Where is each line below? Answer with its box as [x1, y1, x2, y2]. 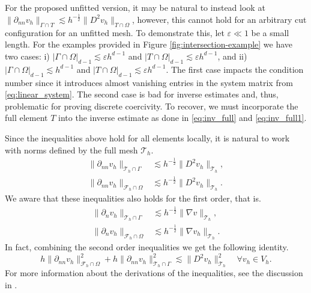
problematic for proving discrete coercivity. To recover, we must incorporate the [5, 99, 298, 112]
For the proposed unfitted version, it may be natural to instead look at [5, 1, 265, 13]
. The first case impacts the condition [166, 63, 304, 75]
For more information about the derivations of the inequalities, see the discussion [5, 267, 303, 279]
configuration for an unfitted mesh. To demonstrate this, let [5, 26, 225, 39]
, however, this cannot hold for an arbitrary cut [131, 13, 307, 25]
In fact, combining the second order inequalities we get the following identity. [5, 241, 289, 253]
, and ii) [217, 49, 247, 62]
